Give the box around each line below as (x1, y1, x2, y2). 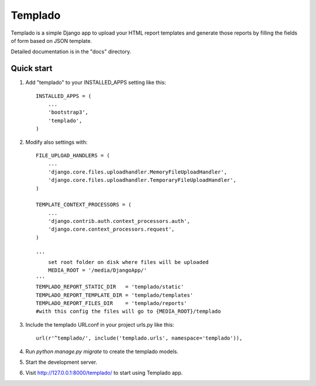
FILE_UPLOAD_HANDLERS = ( (36, 152, 111, 158)
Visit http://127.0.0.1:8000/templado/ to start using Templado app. (25, 370, 183, 377)
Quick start (11, 63, 53, 73)
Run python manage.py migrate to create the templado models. (25, 348, 178, 355)
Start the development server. (25, 358, 98, 365)
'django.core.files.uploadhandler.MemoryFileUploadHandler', (47, 168, 228, 175)
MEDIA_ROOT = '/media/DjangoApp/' (47, 267, 147, 274)
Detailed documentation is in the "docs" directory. (11, 48, 132, 55)
